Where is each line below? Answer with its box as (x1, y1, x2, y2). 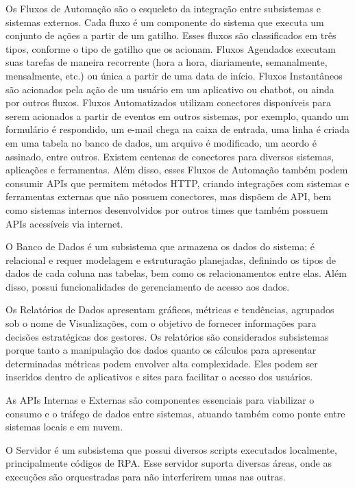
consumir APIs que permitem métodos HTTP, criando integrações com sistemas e (5, 175, 350, 190)
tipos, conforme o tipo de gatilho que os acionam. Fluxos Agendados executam (5, 41, 336, 56)
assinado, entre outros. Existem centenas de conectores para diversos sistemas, (5, 149, 334, 163)
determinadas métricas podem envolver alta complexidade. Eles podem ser (5, 356, 318, 370)
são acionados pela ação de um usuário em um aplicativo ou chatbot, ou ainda (5, 82, 334, 96)
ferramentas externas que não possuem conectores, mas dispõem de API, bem (5, 189, 332, 204)
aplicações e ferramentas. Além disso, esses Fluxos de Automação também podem (5, 162, 348, 177)
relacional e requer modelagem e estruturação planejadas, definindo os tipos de (5, 252, 336, 267)
